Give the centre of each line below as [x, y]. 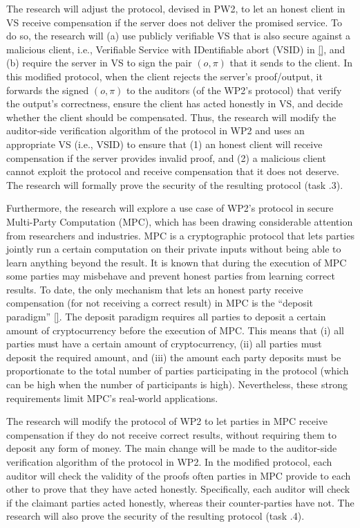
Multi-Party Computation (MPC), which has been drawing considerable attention [180, 221]
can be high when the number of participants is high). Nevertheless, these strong [177, 384]
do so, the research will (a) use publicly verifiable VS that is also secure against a [179, 36]
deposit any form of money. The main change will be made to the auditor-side [172, 448]
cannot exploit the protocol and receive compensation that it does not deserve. [173, 171]
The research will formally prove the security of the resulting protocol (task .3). [175, 184]
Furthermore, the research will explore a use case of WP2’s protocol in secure [170, 208]
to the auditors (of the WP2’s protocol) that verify [234, 90]
